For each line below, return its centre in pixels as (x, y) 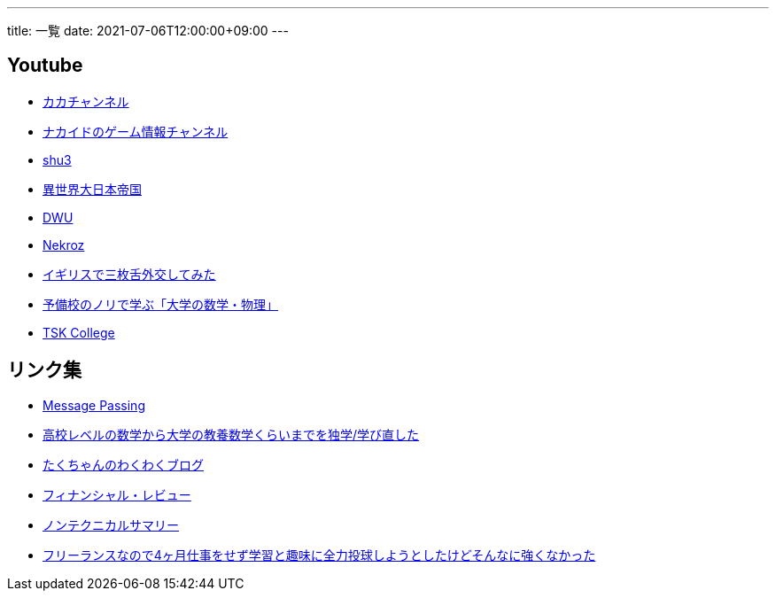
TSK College (79, 332)
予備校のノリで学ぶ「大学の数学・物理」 (160, 304)
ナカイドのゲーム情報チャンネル (136, 131)
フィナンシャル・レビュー (117, 494)
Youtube (45, 66)
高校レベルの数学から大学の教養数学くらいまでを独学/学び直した (231, 434)
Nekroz (64, 245)
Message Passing (94, 405)
